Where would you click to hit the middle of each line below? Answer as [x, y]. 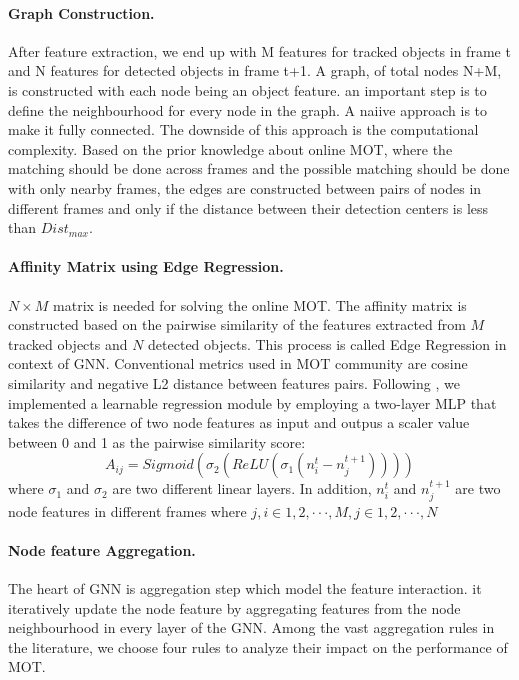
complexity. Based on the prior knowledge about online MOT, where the [230, 148]
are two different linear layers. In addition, [242, 488]
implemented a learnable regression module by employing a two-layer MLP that [252, 402]
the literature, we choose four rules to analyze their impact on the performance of [258, 646]
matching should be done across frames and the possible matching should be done [259, 168]
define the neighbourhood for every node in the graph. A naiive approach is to [248, 109]
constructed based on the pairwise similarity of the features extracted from [237, 324]
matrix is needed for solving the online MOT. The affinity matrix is [260, 304]
